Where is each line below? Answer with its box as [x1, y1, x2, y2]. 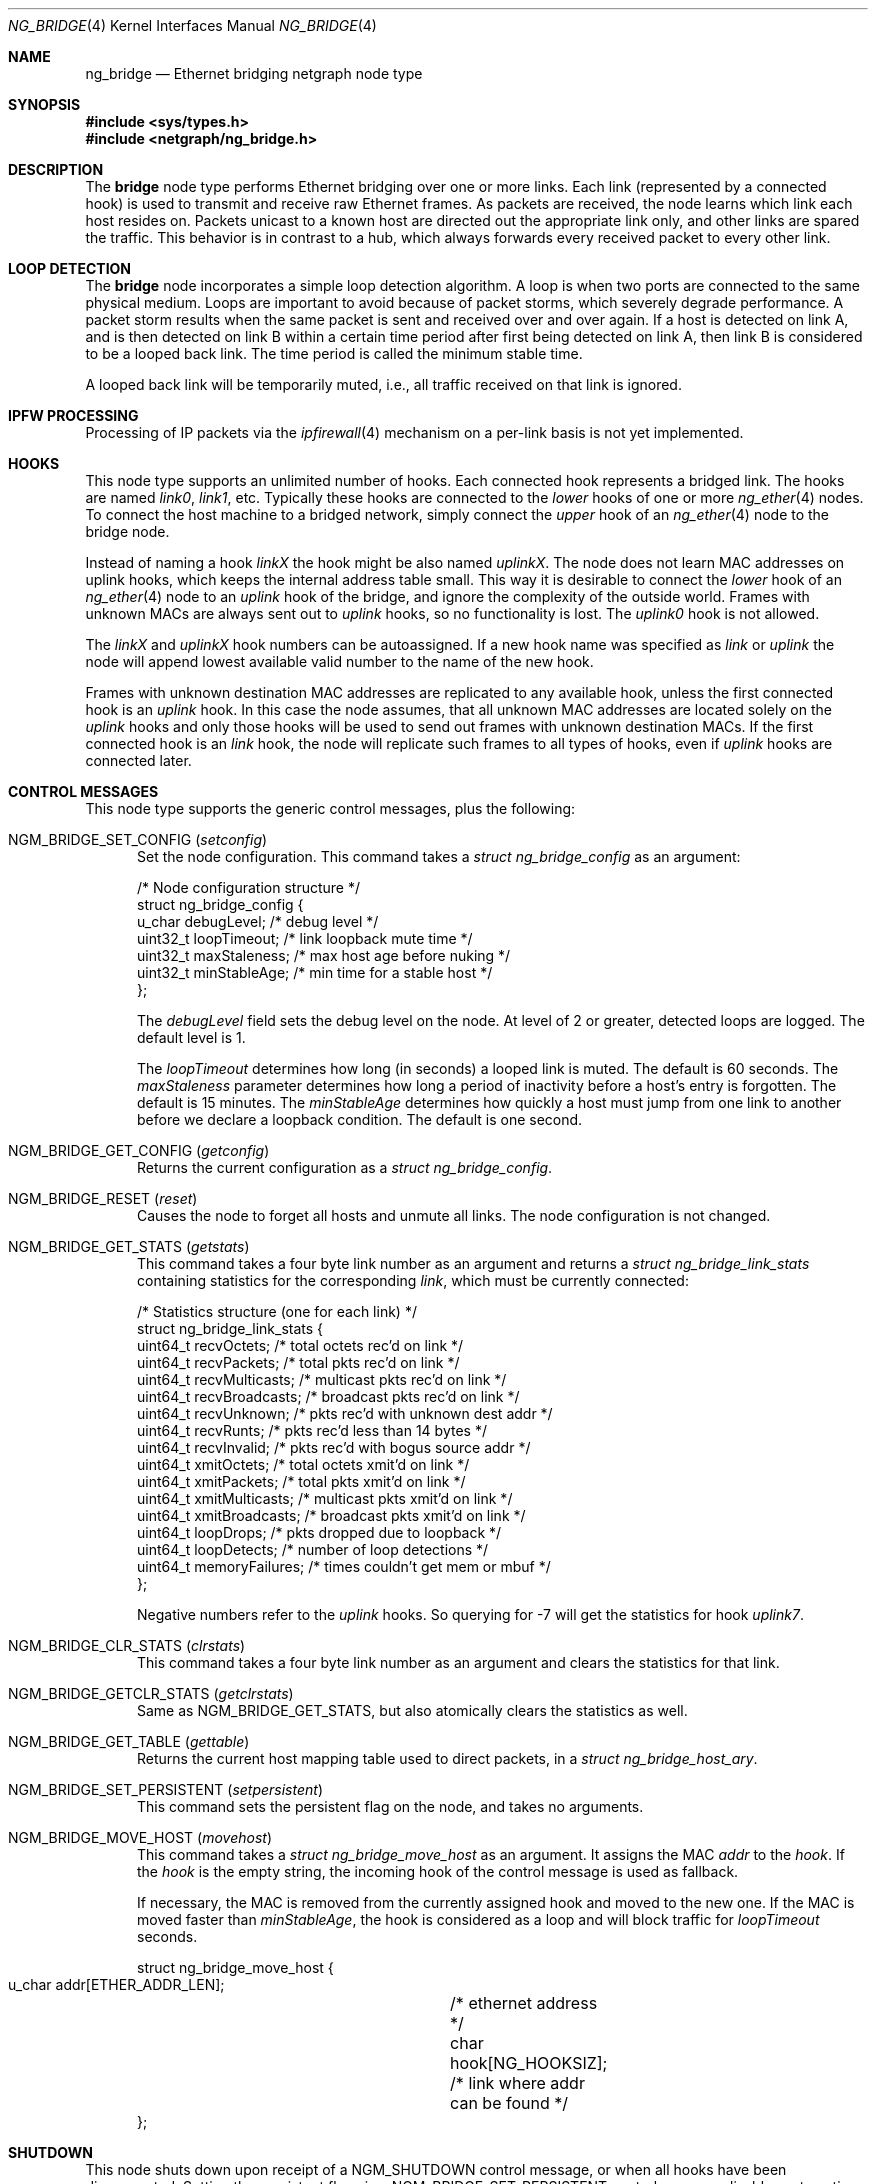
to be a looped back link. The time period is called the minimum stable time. [85, 345, 583, 362]
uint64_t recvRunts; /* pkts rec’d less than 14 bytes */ [137, 1422, 487, 1439]
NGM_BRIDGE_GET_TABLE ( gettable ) [8, 1733, 250, 1750]
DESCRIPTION [8, 161, 104, 178]
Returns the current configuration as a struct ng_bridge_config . [137, 1159, 553, 1176]
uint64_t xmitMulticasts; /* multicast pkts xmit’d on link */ [137, 1490, 513, 1507]
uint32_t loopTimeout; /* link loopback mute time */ [137, 930, 473, 947]
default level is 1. [137, 1029, 246, 1046]
